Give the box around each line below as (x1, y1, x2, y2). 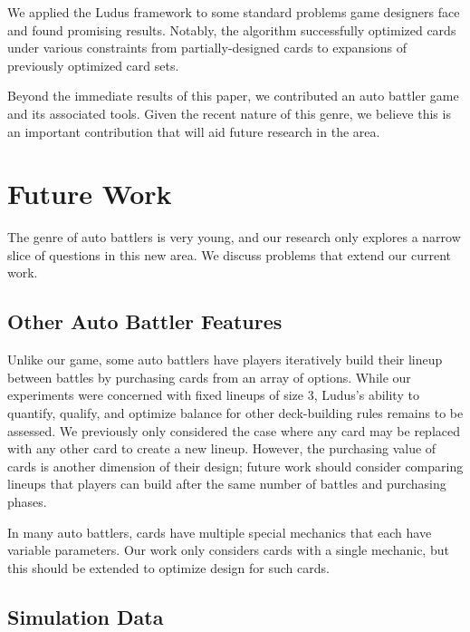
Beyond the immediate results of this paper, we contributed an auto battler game (7, 86, 459, 105)
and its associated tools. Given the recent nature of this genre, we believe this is (7, 103, 451, 122)
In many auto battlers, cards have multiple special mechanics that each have (7, 522, 432, 541)
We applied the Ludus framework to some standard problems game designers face (7, 3, 460, 21)
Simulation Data (7, 602, 164, 630)
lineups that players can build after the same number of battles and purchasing (7, 474, 446, 493)
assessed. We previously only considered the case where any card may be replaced (7, 421, 461, 440)
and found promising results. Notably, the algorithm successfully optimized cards (7, 20, 456, 39)
